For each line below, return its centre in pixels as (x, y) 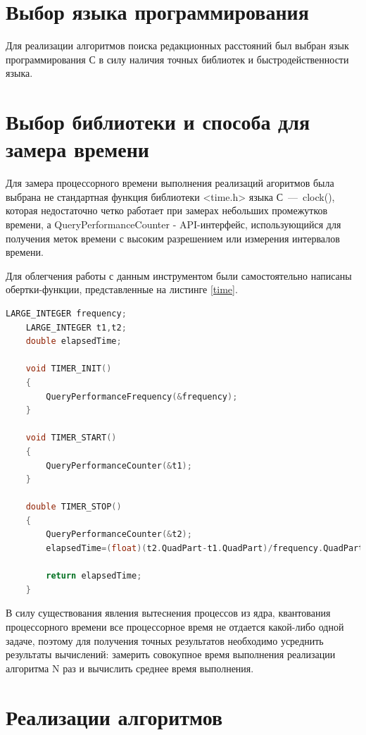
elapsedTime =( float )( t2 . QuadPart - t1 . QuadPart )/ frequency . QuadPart (205, 549)
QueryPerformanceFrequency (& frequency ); (142, 396)
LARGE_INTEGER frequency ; (66, 313)
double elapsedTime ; (74, 341)
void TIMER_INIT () (69, 369)
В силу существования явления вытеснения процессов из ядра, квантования (168, 613)
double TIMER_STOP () (74, 507)
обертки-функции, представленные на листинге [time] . (122, 289)
